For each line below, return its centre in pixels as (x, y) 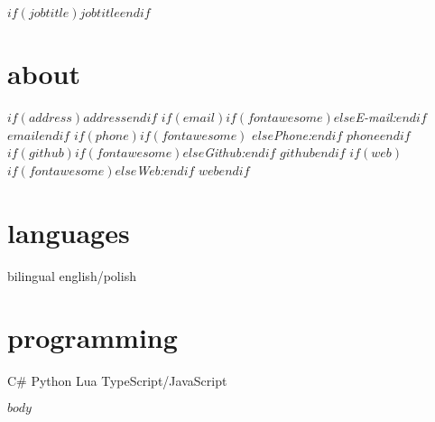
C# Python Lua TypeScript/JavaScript (117, 381)
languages (69, 232)
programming (93, 338)
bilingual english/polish (72, 275)
